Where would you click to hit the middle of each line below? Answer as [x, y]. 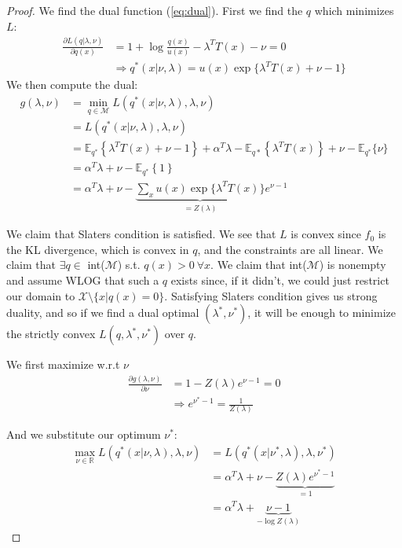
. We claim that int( [259, 265]
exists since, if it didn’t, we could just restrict [280, 280]
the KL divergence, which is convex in [98, 249]
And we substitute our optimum [84, 434]
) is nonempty [353, 265]
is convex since [326, 234]
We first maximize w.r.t [63, 364]
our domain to [41, 295]
